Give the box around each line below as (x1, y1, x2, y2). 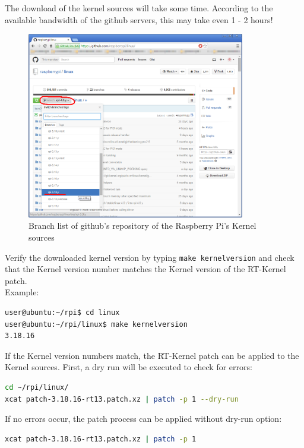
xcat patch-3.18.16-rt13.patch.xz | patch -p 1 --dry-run (5, 395, 239, 403)
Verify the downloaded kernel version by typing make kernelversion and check (5, 251, 294, 263)
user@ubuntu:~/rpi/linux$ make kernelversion (5, 320, 188, 329)
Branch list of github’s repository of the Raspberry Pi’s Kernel (28, 219, 256, 232)
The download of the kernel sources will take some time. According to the (5, 2, 273, 14)
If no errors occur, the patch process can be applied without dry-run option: (5, 412, 282, 425)
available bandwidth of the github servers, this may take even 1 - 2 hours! (5, 13, 273, 26)
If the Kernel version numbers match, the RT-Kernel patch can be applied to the (5, 349, 299, 361)
